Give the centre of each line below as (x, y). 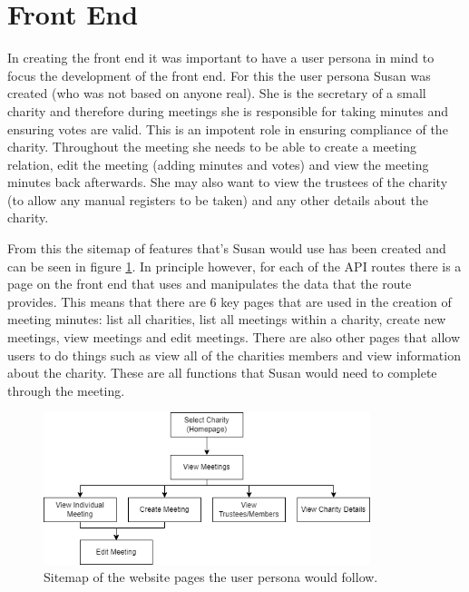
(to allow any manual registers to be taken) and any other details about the (218, 199)
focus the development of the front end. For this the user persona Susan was (219, 75)
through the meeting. (66, 390)
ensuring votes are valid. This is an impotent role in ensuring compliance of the (228, 128)
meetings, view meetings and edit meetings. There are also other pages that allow (234, 337)
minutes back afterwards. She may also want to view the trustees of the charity (228, 182)
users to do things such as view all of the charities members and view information (234, 355)
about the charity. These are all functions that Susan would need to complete (222, 373)
